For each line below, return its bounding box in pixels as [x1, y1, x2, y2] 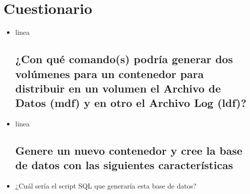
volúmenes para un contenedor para [15, 66, 204, 81]
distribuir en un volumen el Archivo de [15, 80, 221, 96]
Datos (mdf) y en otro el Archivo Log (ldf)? [15, 95, 247, 110]
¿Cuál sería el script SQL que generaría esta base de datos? [15, 181, 197, 191]
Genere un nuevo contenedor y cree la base [15, 143, 243, 158]
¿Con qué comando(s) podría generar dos [15, 51, 233, 67]
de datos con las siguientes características [15, 157, 233, 173]
